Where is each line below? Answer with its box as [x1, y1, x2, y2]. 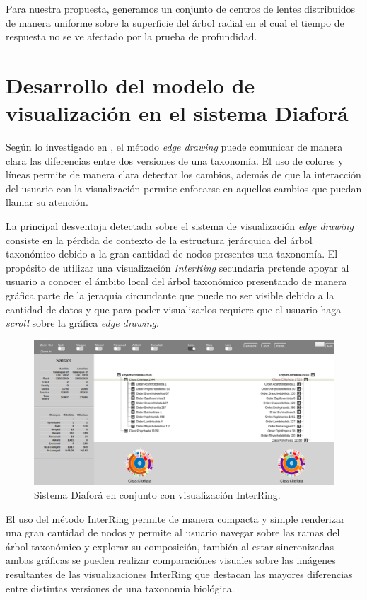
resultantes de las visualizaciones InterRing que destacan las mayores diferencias [6, 566, 353, 581]
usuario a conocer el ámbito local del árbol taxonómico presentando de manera [6, 274, 347, 289]
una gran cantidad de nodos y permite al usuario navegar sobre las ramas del [6, 525, 340, 540]
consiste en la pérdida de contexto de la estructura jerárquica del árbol [6, 232, 313, 247]
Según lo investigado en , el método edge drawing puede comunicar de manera [6, 139, 343, 154]
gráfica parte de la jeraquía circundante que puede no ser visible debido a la [6, 288, 334, 303]
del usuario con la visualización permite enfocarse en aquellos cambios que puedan [6, 180, 362, 195]
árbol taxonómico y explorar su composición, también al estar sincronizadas [6, 538, 334, 553]
